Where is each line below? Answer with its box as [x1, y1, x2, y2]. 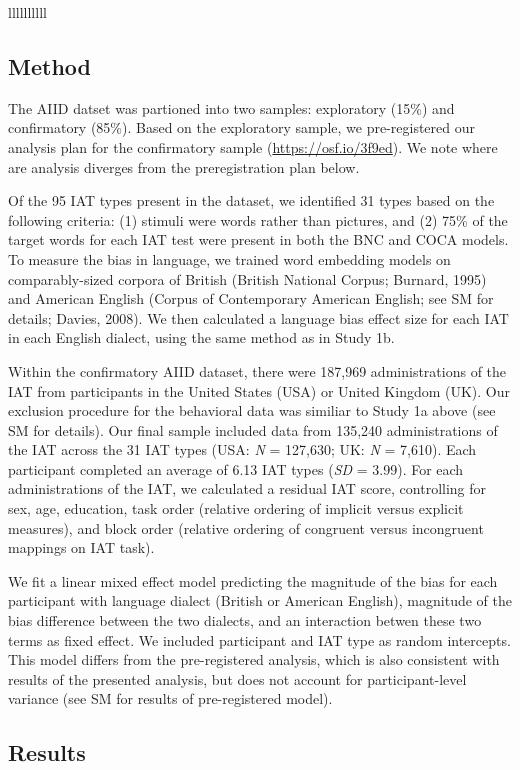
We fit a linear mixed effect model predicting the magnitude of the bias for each [8, 570, 498, 591]
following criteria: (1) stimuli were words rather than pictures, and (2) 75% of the [8, 209, 508, 230]
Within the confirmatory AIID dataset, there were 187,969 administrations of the [8, 360, 507, 381]
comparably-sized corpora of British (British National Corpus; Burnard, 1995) [8, 268, 487, 289]
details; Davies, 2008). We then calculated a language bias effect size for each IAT [8, 307, 509, 328]
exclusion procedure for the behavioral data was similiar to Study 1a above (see [8, 400, 496, 421]
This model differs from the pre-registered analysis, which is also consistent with [8, 649, 500, 670]
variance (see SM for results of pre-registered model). [8, 688, 333, 709]
